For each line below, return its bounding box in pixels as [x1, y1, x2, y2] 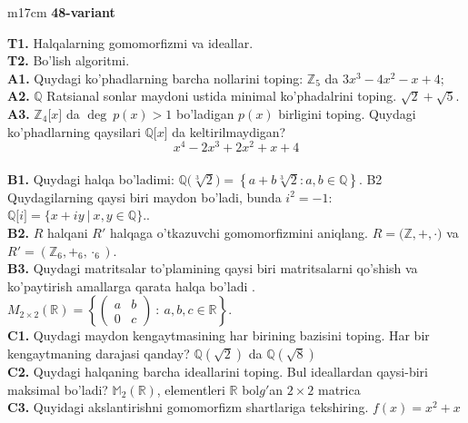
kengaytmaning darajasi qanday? [7, 343, 190, 362]
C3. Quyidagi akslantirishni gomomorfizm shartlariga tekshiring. [7, 398, 369, 417]
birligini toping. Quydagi [278, 103, 416, 123]
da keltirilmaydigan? [172, 122, 286, 141]
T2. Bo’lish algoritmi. [7, 51, 130, 70]
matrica [317, 379, 361, 398]
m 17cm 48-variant [7, 3, 115, 21]
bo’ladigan [176, 103, 234, 123]
